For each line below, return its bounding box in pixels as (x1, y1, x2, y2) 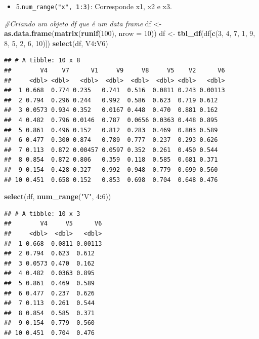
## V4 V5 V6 (4, 220, 102, 228)
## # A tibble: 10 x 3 (4, 210, 80, 217)
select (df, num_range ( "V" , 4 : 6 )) (4, 191, 111, 202)
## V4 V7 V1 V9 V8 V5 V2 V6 (4, 67, 225, 74)
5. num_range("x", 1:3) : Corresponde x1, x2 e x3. (16, 1, 172, 11)
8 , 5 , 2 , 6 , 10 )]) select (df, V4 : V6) (4, 37, 108, 48)
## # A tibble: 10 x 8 (4, 57, 80, 64)
